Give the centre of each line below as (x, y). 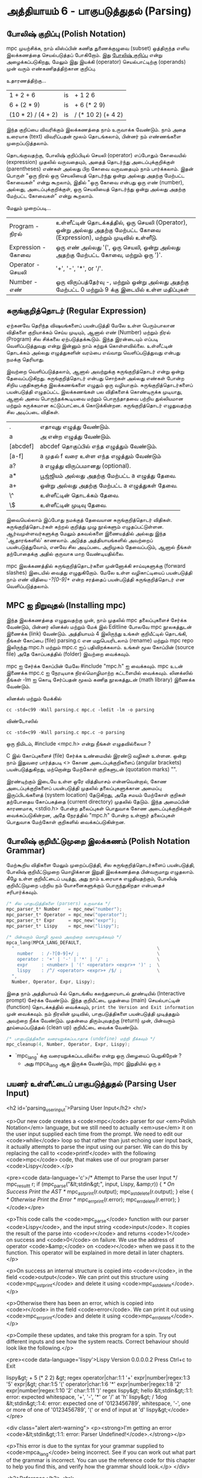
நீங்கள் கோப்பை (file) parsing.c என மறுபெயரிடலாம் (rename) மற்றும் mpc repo (100, 640)
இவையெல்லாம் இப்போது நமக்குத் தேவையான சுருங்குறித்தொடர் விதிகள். (89, 520)
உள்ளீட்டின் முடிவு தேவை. (73, 505)
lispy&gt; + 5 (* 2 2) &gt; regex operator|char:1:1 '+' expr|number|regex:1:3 (98, 1378)
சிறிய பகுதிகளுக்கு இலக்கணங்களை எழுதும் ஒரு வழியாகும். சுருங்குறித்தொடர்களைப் (99, 385)
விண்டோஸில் (22, 721)
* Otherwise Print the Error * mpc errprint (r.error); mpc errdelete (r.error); (91, 1200)
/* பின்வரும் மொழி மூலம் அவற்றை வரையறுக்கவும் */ (64, 937)
